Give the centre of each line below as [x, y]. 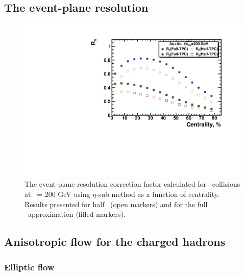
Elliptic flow [29, 267]
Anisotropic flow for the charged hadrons [115, 242]
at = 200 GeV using [57, 194]
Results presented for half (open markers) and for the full [116, 204]
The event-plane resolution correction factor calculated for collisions [132, 184]
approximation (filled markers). [77, 214]
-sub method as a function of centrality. [158, 194]
